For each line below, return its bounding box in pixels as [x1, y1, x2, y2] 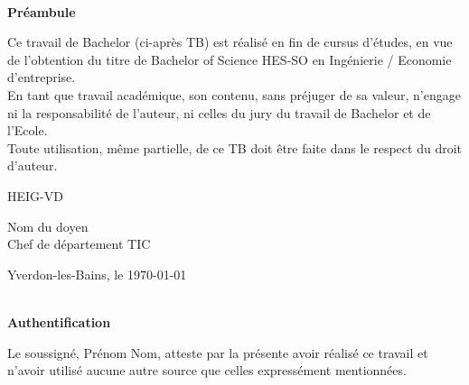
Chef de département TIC [7, 234, 151, 253]
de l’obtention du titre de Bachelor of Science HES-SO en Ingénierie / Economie [7, 50, 452, 69]
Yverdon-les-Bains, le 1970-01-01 [7, 264, 187, 283]
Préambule [7, 2, 76, 21]
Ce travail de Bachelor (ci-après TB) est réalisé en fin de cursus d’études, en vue [7, 32, 453, 51]
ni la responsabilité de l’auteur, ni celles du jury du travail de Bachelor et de [7, 103, 431, 122]
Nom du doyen [7, 216, 89, 235]
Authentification [7, 312, 111, 331]
